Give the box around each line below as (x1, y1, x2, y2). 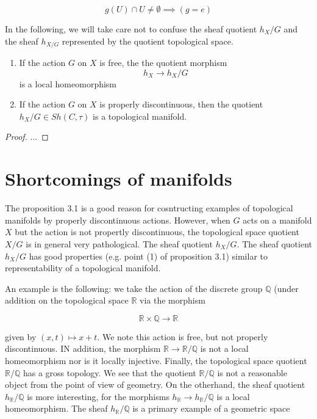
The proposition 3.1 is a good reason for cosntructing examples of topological (5, 202, 293, 214)
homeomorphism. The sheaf (5, 402, 108, 415)
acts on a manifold (243, 213, 312, 226)
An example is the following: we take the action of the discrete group (5, 282, 263, 294)
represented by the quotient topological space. (62, 34, 233, 47)
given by (5, 330, 37, 343)
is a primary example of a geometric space (132, 402, 290, 415)
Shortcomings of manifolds (5, 166, 232, 191)
